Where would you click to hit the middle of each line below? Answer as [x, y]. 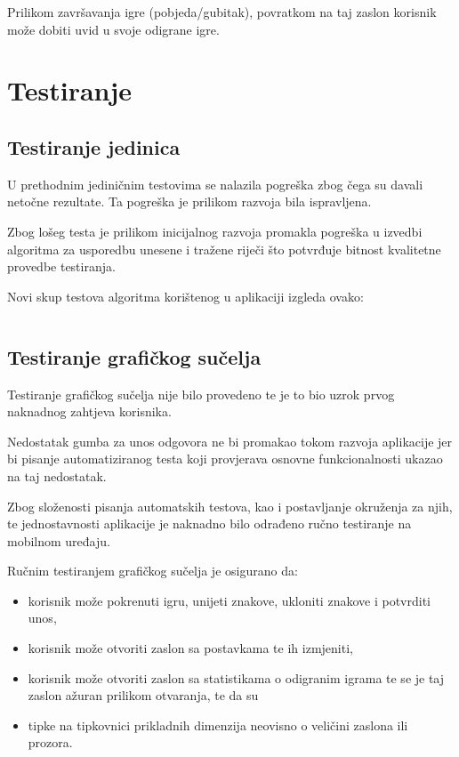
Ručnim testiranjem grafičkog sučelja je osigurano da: [153, 571]
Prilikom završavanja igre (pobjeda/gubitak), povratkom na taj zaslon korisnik [222, 12]
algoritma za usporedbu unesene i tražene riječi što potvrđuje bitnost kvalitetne [224, 249]
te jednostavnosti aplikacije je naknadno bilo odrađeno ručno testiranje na [209, 523]
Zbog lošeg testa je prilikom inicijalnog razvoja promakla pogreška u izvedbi [215, 231]
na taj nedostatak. [57, 475]
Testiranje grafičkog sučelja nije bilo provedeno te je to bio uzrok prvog [201, 394]
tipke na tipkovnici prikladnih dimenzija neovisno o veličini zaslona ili [218, 725]
